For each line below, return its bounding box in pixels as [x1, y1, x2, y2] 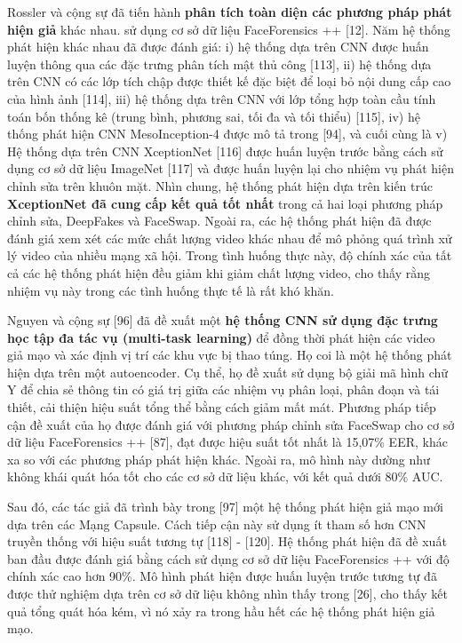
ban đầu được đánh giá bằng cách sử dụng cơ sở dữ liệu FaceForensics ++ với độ [7, 549, 450, 568]
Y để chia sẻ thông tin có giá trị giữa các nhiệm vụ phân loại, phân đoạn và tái [7, 380, 440, 399]
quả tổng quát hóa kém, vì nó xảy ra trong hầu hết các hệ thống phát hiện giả [7, 601, 435, 620]
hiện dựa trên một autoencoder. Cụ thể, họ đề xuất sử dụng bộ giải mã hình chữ [7, 362, 449, 381]
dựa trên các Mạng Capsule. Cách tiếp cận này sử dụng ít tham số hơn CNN [7, 514, 426, 533]
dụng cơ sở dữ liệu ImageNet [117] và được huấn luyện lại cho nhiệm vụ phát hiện [7, 159, 454, 178]
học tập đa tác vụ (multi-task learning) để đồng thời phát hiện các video [7, 328, 435, 346]
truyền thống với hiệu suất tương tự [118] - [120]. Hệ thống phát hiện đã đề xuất [7, 532, 447, 551]
